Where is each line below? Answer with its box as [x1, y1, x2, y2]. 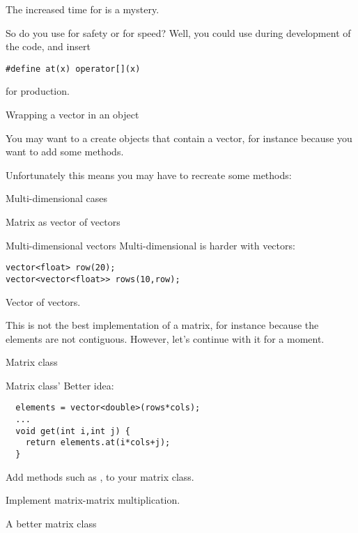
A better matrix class [6, 516, 97, 530]
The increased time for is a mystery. [6, 2, 159, 16]
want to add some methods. [6, 144, 124, 159]
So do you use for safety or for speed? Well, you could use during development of [6, 25, 351, 40]
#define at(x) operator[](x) [6, 63, 141, 74]
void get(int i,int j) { [15, 426, 130, 436]
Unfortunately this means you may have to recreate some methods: [6, 167, 292, 182]
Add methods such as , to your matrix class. [6, 469, 194, 484]
